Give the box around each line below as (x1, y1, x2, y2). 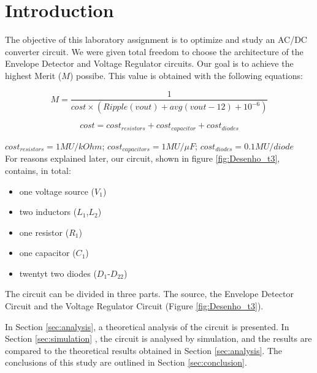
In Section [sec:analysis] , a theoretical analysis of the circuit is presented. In (5, 320, 289, 333)
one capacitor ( (19, 246, 76, 259)
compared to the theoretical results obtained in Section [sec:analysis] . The (5, 344, 283, 356)
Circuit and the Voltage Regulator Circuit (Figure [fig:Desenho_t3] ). (5, 300, 264, 312)
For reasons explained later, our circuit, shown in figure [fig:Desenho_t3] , (5, 152, 280, 165)
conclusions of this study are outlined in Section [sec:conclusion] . (5, 356, 247, 369)
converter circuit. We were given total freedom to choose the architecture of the (5, 45, 304, 58)
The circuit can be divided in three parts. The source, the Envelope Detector (5, 287, 294, 300)
